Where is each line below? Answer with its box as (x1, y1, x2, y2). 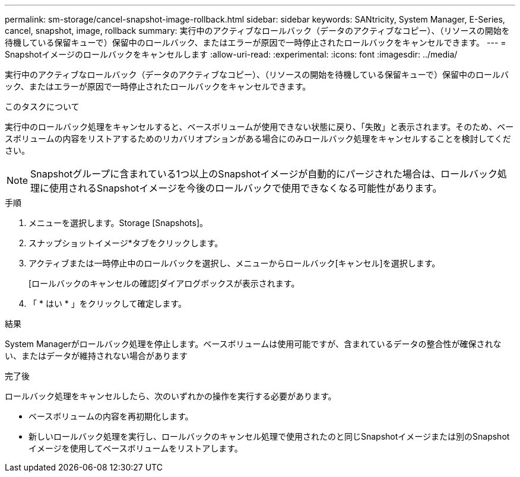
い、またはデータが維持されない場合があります (5, 351, 188, 361)
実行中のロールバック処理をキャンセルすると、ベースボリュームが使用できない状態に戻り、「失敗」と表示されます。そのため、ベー (5, 122, 514, 132)
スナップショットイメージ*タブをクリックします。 (28, 238, 223, 248)
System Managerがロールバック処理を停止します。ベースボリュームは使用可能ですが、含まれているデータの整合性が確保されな (5, 339, 502, 349)
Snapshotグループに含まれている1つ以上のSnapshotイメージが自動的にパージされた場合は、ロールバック (30, 168, 497, 180)
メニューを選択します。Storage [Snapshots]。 (28, 218, 208, 228)
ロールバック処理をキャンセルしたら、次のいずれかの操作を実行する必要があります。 (5, 391, 337, 401)
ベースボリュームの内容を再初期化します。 (28, 411, 194, 421)
